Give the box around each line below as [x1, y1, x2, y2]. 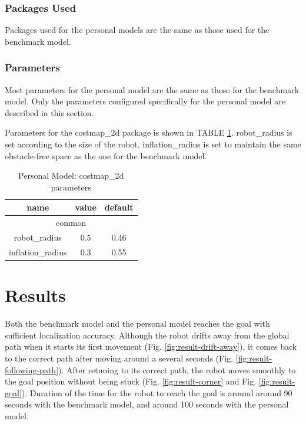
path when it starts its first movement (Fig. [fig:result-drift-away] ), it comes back [5, 340, 297, 353]
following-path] [5, 363, 59, 376]
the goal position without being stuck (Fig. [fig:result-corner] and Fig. [5, 375, 257, 387]
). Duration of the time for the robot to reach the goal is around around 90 [21, 386, 292, 399]
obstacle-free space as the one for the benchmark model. [5, 149, 207, 162]
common [56, 216, 87, 229]
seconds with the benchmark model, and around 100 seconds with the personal [5, 398, 289, 410]
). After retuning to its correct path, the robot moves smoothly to [58, 363, 296, 376]
